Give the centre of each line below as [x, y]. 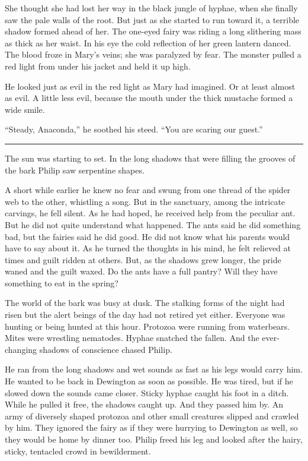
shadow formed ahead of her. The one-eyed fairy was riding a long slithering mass [153, 31]
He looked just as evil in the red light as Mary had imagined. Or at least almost [150, 86]
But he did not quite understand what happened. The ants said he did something [153, 224]
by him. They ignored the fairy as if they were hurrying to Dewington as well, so [151, 427]
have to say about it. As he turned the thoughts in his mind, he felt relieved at [148, 248]
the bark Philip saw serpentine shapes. [75, 170]
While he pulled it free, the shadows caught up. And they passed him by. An [144, 404]
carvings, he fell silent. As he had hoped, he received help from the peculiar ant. [150, 213]
